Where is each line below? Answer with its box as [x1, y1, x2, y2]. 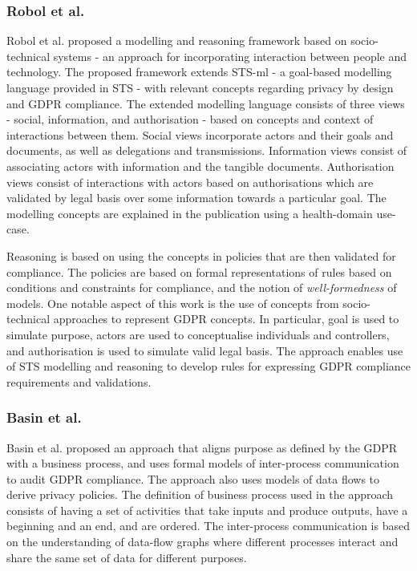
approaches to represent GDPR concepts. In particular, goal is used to [53, 310, 399, 327]
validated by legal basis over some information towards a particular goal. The [6, 189, 387, 206]
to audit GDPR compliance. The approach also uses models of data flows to [6, 470, 380, 487]
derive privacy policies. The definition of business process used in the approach [6, 486, 394, 503]
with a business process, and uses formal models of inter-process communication [6, 455, 399, 472]
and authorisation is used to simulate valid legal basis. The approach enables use [6, 342, 403, 358]
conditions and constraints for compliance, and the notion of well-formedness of [6, 279, 397, 296]
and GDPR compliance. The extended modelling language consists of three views [6, 95, 405, 111]
